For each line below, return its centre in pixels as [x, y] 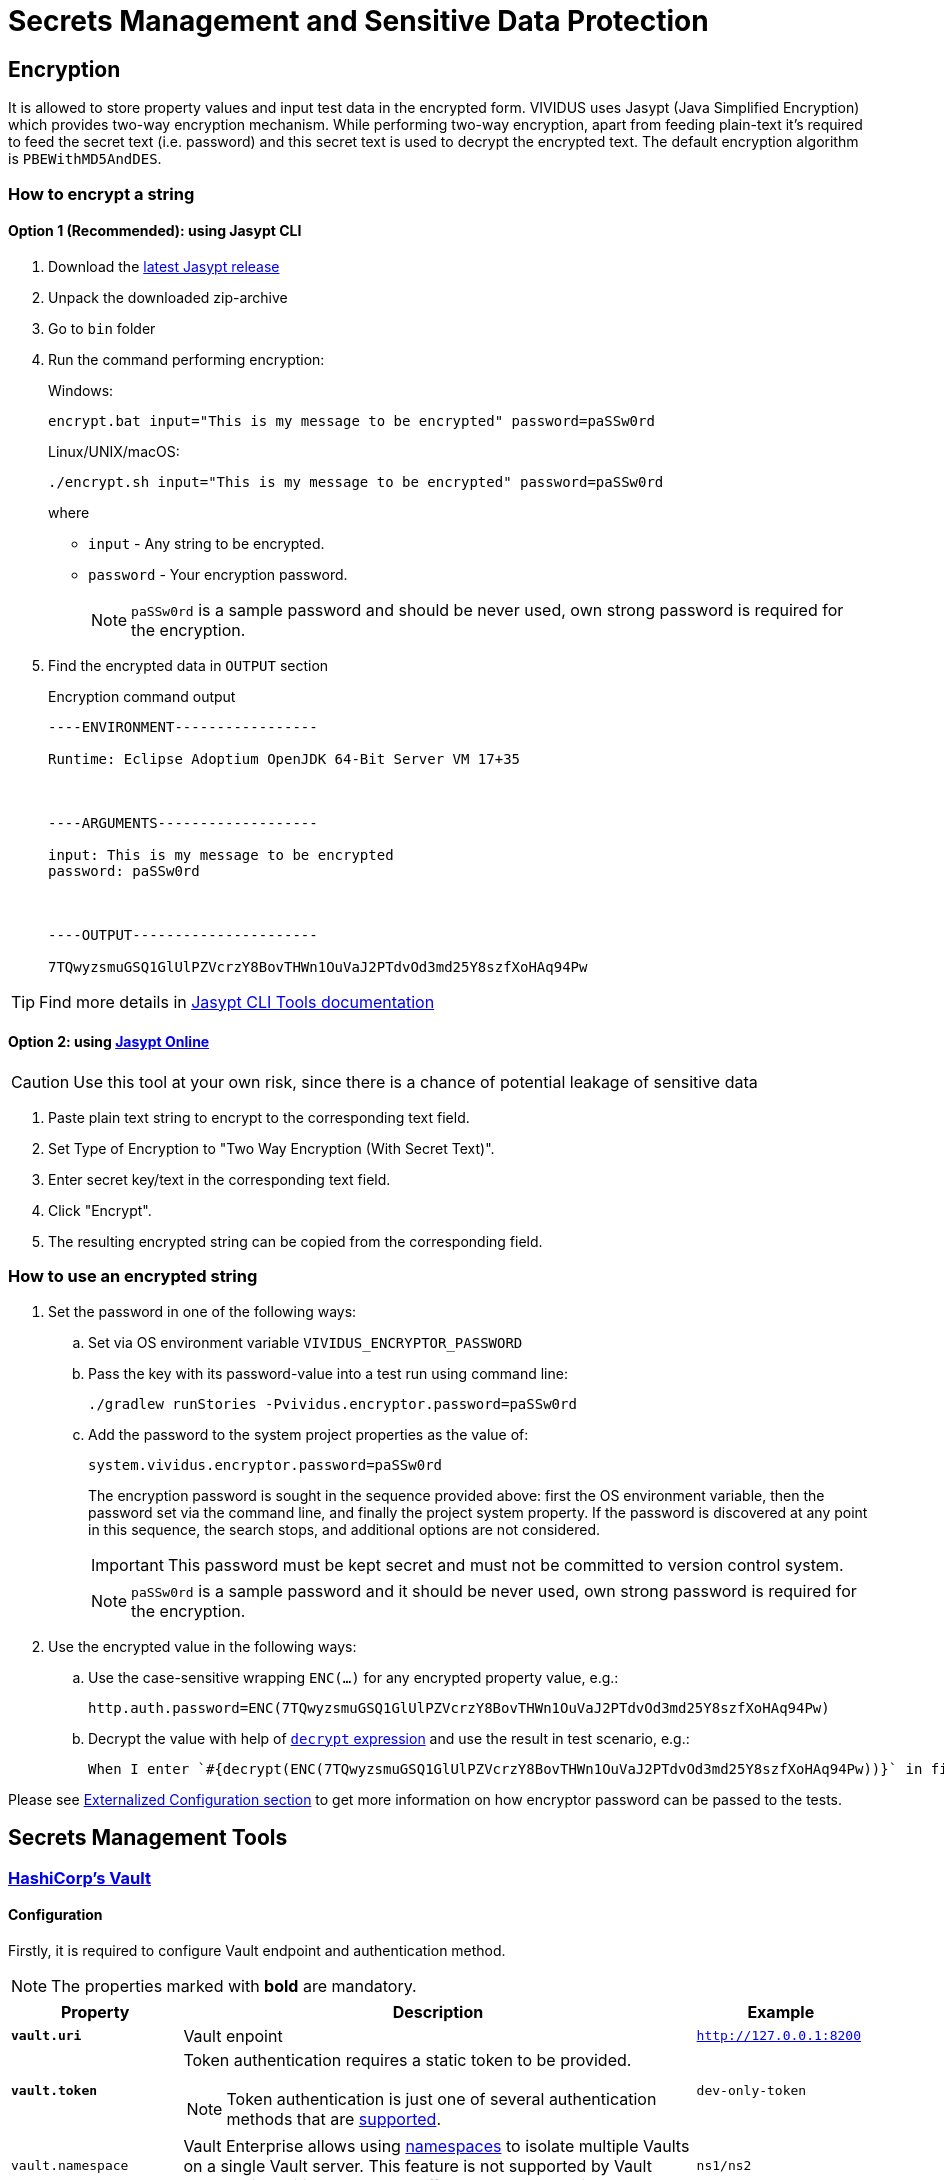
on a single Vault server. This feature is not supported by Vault [417, 2165]
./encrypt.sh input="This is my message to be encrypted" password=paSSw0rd [356, 481]
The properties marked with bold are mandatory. [234, 1985]
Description [438, 2011]
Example [781, 2011]
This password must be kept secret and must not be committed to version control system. [505, 1564]
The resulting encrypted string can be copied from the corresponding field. [295, 1241]
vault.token [54, 2091]
